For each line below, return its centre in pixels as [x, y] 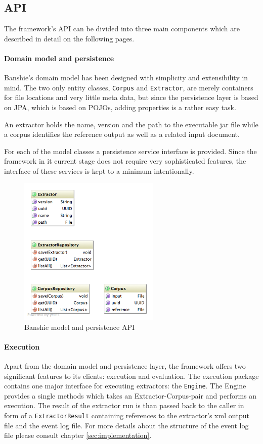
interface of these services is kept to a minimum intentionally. [99, 171]
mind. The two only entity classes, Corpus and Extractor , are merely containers [129, 87]
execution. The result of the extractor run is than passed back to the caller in [124, 405]
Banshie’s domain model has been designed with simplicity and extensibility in [126, 78]
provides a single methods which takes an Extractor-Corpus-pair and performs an [130, 395]
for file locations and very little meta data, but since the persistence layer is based [131, 97]
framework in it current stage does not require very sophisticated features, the [125, 161]
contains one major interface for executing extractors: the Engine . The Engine [125, 386]
